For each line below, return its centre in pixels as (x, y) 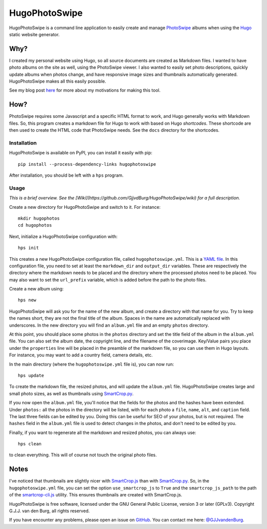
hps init (28, 248)
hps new (27, 300)
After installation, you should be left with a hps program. (66, 175)
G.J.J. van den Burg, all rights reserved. (49, 511)
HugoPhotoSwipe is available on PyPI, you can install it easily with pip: (81, 153)
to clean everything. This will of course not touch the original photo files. (83, 455)
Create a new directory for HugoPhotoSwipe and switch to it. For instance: (85, 207)
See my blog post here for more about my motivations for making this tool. (85, 90)
